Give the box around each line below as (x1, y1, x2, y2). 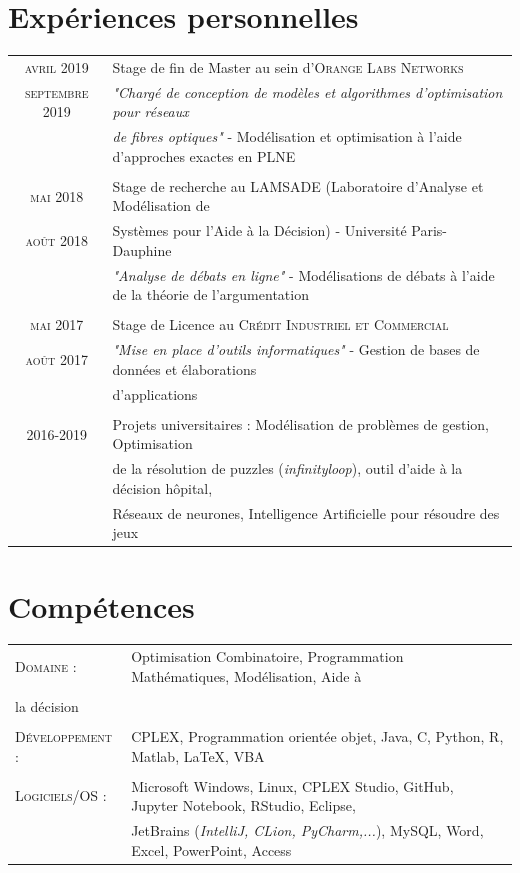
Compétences (8, 585, 195, 626)
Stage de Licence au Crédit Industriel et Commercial (112, 314, 449, 335)
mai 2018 (30, 185, 84, 206)
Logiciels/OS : (15, 785, 107, 806)
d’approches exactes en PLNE (112, 145, 296, 166)
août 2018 (25, 230, 88, 251)
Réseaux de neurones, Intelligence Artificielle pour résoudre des (112, 502, 500, 523)
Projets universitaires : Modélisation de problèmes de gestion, (112, 413, 489, 434)
